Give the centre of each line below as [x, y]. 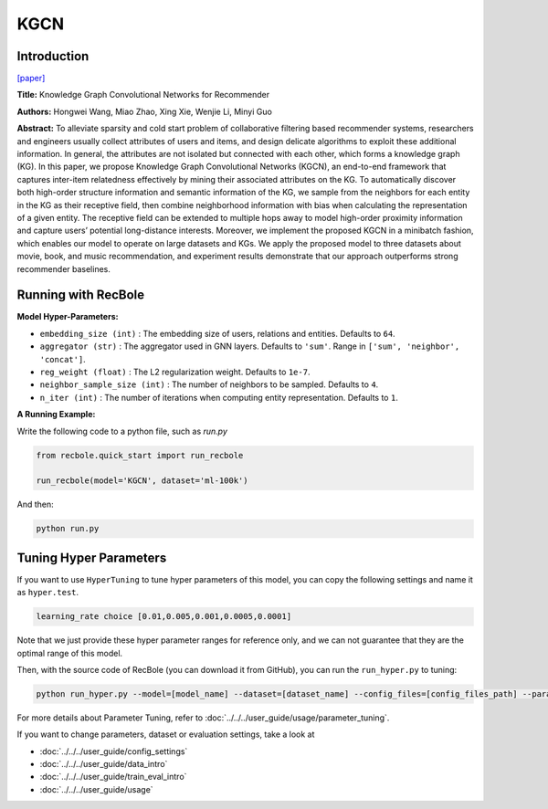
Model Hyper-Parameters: [68, 317]
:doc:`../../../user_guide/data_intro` [104, 764]
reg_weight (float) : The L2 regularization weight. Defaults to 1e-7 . [175, 372]
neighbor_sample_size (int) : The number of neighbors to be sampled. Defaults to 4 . [209, 384]
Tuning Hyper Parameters [92, 557]
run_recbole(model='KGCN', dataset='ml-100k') [142, 481]
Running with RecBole [81, 295]
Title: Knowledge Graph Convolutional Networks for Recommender [143, 95]
